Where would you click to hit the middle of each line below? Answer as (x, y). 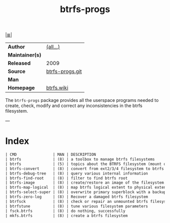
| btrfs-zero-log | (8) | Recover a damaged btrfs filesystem (77, 197)
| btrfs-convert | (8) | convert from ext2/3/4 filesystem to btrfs (85, 169)
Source (17, 72)
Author (16, 47)
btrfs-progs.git (64, 72)
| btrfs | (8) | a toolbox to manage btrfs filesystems (80, 159)
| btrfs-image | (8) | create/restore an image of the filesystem (85, 183)
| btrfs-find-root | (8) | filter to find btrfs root (67, 178)
